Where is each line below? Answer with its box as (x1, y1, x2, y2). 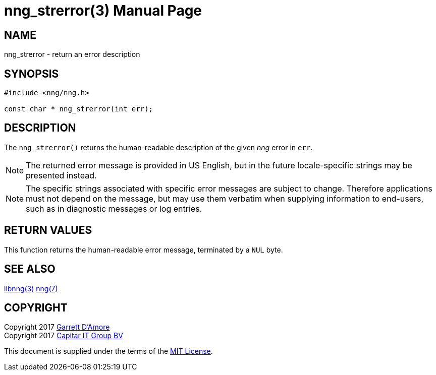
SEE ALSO (4, 263, 56, 276)
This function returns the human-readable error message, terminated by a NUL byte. (4, 245, 283, 254)
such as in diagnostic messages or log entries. (26, 203, 202, 214)
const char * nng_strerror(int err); (4, 105, 153, 113)
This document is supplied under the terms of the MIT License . (4, 347, 213, 356)
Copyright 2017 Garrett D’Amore (4, 323, 110, 332)
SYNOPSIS (4, 67, 59, 80)
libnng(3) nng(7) (4, 284, 58, 293)
